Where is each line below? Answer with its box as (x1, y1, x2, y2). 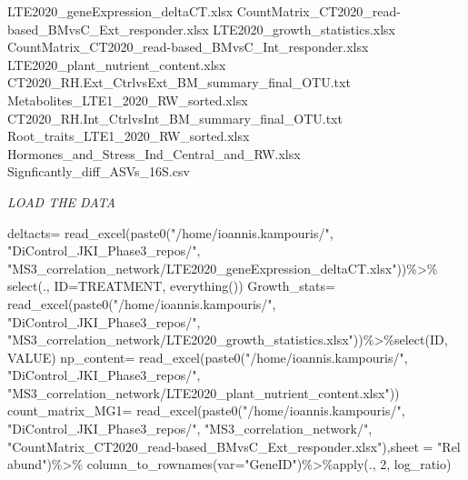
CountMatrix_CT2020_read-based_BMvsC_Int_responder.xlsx (7, 37, 369, 56)
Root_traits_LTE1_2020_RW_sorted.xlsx (7, 126, 250, 145)
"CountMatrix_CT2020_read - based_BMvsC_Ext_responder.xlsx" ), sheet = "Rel (7, 436, 461, 455)
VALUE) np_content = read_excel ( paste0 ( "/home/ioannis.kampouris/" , (7, 347, 408, 366)
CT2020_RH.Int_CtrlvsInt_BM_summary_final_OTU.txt (7, 108, 343, 127)
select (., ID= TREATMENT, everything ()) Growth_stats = (7, 276, 335, 295)
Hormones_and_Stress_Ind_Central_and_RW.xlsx (7, 144, 301, 163)
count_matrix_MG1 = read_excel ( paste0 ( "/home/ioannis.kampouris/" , (7, 401, 405, 420)
